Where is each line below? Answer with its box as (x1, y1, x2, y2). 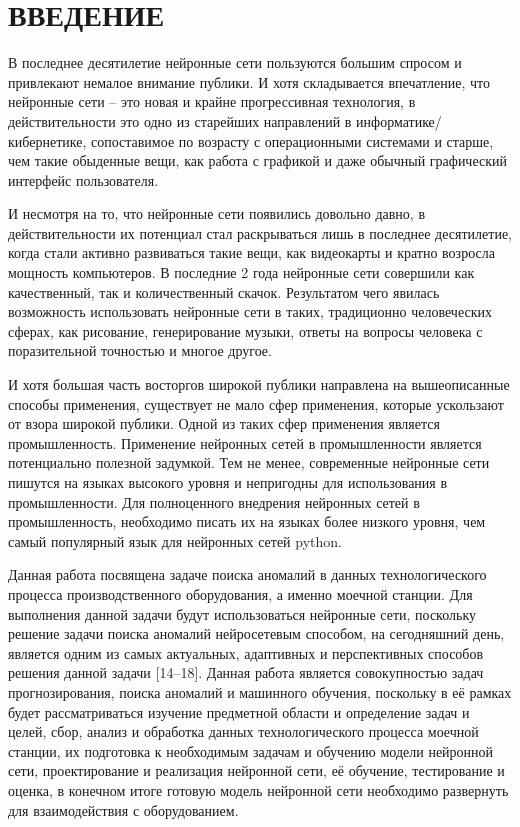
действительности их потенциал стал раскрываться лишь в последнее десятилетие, (8, 222, 512, 243)
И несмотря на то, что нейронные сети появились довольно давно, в (8, 203, 426, 224)
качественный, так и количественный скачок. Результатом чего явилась (8, 281, 440, 302)
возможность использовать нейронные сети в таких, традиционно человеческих (8, 301, 492, 322)
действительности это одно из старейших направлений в (8, 110, 352, 131)
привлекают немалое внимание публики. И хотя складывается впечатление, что (8, 71, 490, 92)
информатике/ (356, 110, 442, 131)
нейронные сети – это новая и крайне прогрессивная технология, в (8, 91, 416, 112)
